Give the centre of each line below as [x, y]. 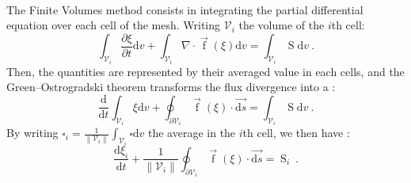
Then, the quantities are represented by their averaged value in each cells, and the [205, 71]
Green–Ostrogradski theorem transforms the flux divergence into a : [171, 87]
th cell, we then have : [296, 133]
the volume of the [282, 25]
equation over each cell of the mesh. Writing [114, 25]
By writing [32, 133]
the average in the [192, 133]
